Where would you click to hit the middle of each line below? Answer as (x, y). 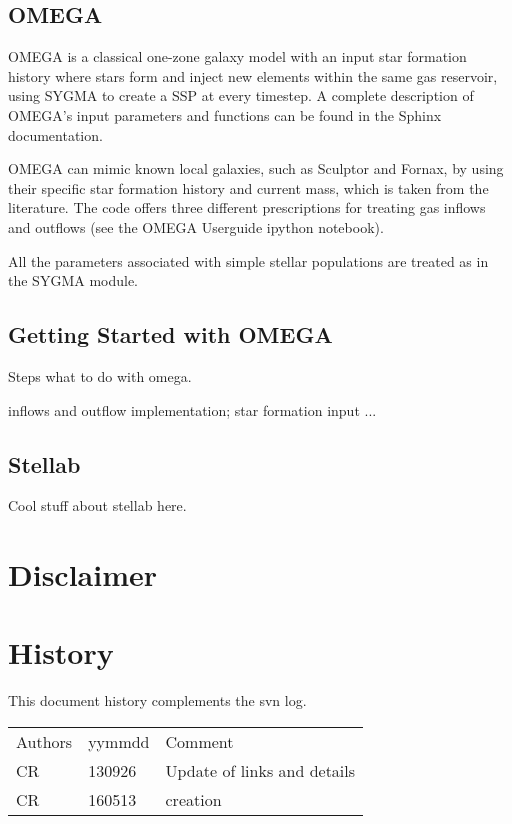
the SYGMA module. (73, 280)
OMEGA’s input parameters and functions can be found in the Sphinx (225, 114)
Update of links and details (260, 771)
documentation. (55, 134)
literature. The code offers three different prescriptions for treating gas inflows (247, 207)
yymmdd (119, 742)
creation (193, 800)
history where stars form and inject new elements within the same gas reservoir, (253, 75)
